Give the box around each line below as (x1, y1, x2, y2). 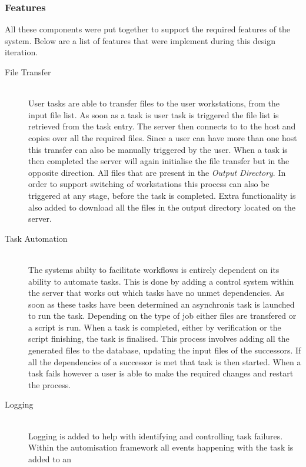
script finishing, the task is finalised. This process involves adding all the (28, 332, 290, 345)
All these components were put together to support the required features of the (5, 23, 291, 35)
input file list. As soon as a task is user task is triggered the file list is (28, 108, 279, 121)
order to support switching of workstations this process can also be (28, 178, 270, 190)
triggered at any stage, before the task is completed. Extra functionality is (28, 189, 296, 201)
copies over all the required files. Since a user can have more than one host (28, 131, 297, 144)
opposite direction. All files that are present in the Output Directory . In (28, 166, 286, 178)
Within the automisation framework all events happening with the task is (28, 441, 294, 453)
